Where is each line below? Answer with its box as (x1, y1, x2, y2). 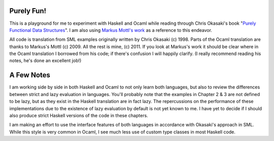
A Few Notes (9, 71, 51, 79)
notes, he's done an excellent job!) (9, 58, 82, 64)
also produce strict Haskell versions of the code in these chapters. (9, 112, 148, 118)
